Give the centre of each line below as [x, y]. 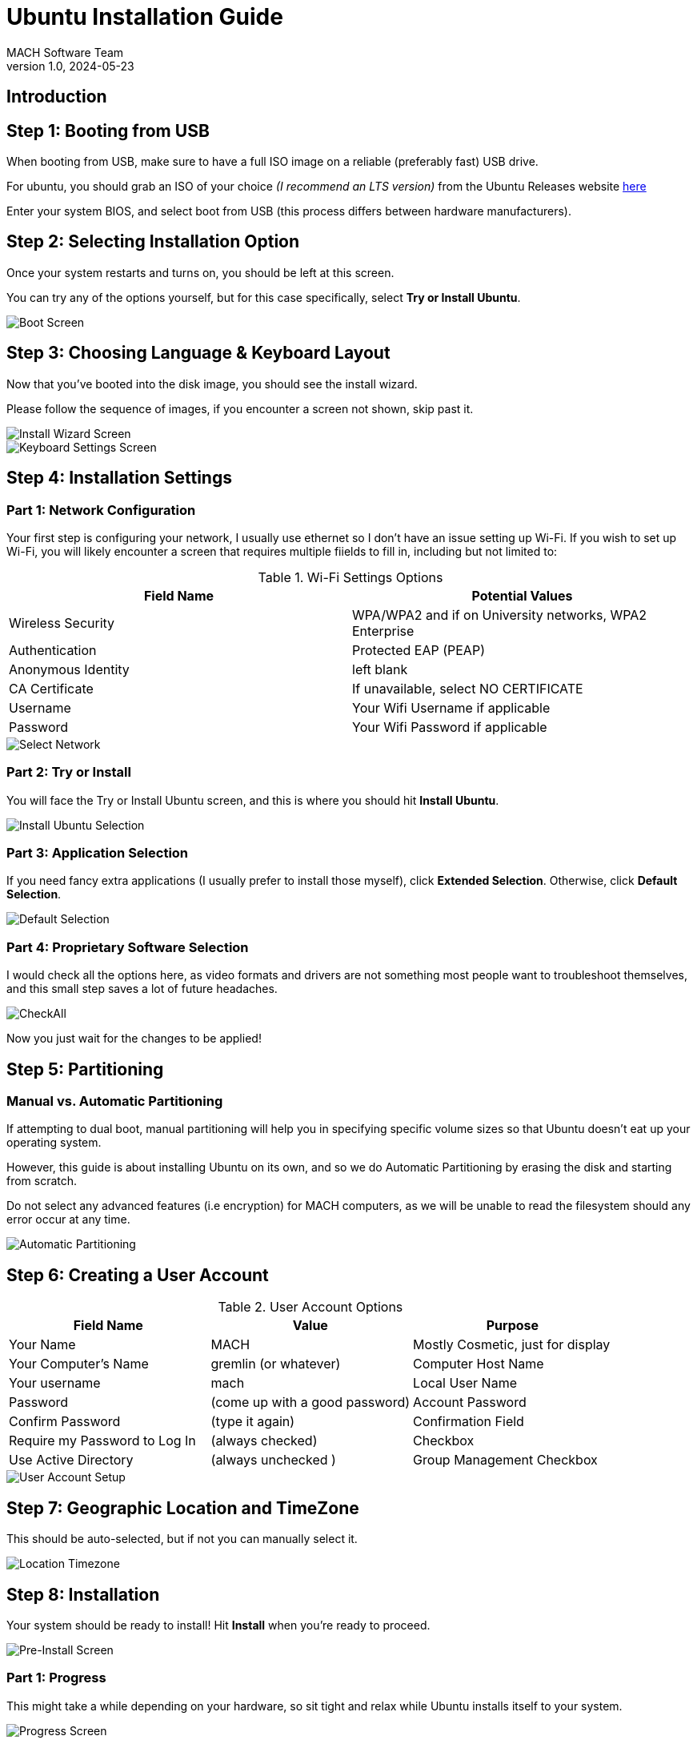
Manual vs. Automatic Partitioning [115, 1101]
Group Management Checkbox [505, 1460]
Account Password [470, 1402]
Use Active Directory [71, 1460]
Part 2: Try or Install [69, 772]
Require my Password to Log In [102, 1441]
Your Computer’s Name [79, 1364]
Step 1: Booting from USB [108, 131]
